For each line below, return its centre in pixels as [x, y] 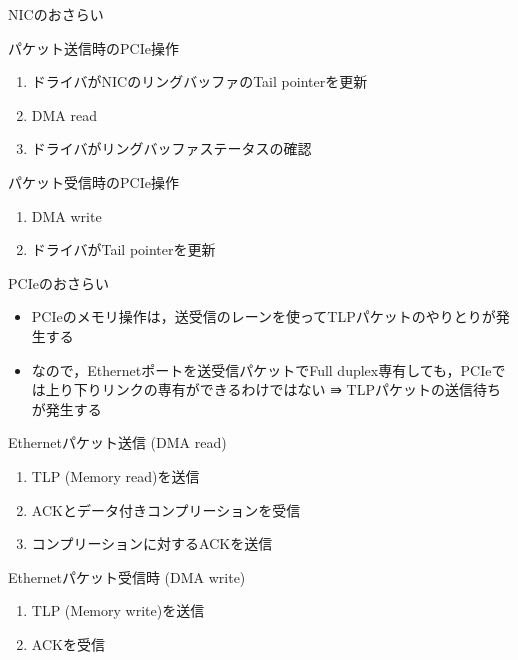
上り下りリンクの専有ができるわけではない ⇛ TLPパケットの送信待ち [273, 389]
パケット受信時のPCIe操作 [93, 181]
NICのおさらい [56, 14]
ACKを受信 [68, 643]
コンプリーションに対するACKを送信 [152, 543]
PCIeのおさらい [58, 282]
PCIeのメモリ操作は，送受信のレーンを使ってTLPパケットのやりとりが [263, 316]
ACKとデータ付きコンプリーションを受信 [166, 509]
